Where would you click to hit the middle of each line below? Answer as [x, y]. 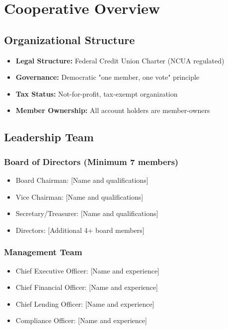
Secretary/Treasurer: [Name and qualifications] [87, 213]
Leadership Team [49, 137]
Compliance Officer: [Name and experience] [81, 320]
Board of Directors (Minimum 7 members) [91, 161]
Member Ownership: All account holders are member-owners [113, 110]
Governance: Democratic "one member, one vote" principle [108, 77]
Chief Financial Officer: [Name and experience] [87, 287]
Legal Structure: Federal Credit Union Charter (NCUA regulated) [120, 60]
